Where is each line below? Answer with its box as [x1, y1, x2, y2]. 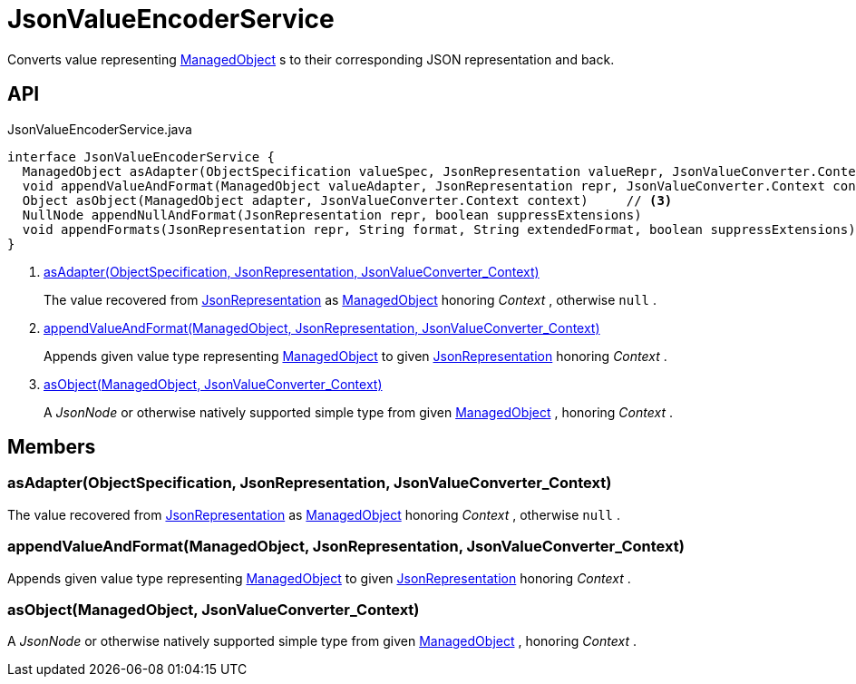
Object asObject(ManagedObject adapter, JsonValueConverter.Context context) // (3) [22, 192, 673, 208]
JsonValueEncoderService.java [7, 121, 192, 137]
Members [7, 435, 96, 459]
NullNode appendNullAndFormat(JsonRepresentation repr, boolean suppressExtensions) [22, 207, 642, 222]
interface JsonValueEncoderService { [7, 149, 276, 164]
